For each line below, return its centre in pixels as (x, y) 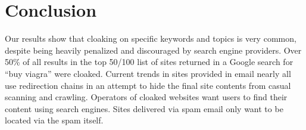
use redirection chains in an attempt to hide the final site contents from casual (148, 85)
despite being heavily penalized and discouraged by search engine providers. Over (153, 50)
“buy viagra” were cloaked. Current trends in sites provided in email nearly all (148, 73)
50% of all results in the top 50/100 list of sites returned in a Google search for (149, 62)
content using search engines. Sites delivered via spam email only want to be (144, 108)
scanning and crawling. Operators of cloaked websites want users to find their (146, 97)
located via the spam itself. (54, 120)
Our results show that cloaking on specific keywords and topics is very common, (151, 38)
